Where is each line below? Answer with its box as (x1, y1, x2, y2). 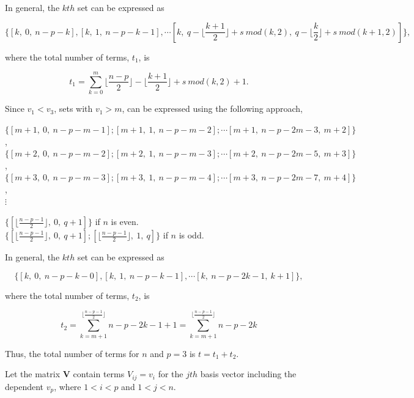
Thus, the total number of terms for (5, 347, 139, 359)
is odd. (179, 229, 204, 241)
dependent (5, 380, 44, 392)
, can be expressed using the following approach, (122, 102, 303, 115)
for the (158, 367, 183, 380)
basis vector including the (200, 367, 297, 380)
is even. (111, 215, 139, 228)
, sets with (54, 102, 93, 115)
